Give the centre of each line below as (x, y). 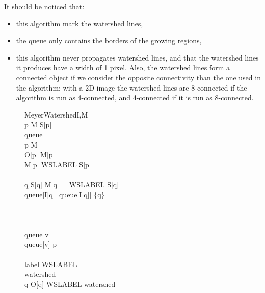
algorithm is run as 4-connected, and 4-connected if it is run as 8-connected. (135, 97)
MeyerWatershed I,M (56, 114)
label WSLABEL (51, 264)
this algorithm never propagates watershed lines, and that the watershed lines (137, 57)
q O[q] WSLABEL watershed (70, 284)
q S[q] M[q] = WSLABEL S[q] (72, 184)
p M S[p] (38, 124)
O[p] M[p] (40, 154)
